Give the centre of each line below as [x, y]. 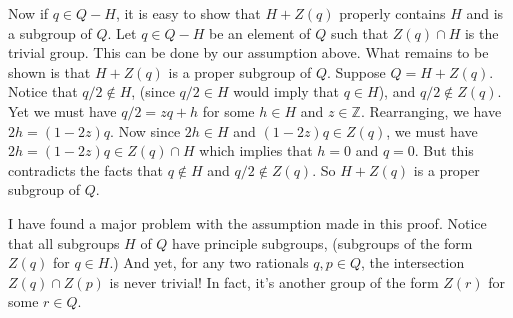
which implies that [256, 150]
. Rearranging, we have [431, 110]
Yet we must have [62, 110]
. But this [444, 150]
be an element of [259, 32]
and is [485, 13]
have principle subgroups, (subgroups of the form [322, 242]
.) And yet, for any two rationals [209, 262]
